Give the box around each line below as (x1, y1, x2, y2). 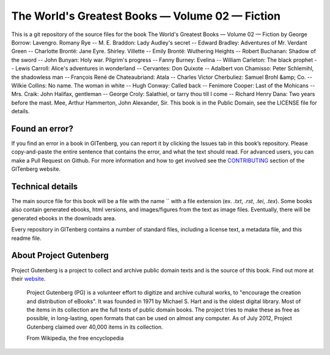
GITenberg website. (11, 165, 61, 173)
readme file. (11, 234, 42, 242)
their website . (11, 275, 46, 282)
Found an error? (11, 123, 73, 134)
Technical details (11, 181, 78, 192)
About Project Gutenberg (11, 250, 109, 261)
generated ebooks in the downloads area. (11, 214, 116, 222)
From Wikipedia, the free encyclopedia (26, 334, 124, 342)
